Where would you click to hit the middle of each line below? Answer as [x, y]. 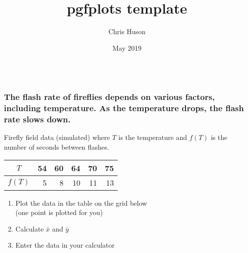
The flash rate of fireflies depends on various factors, [109, 97]
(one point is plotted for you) [59, 212]
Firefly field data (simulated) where [57, 137]
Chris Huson [127, 31]
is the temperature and [153, 137]
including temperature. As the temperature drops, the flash [124, 108]
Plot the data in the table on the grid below [81, 203]
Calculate [30, 228]
